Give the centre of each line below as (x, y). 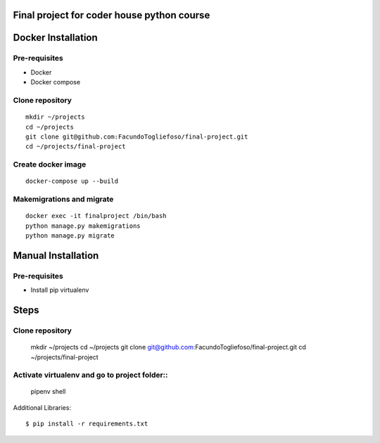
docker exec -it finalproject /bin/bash (96, 216)
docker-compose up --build (72, 181)
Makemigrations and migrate (63, 199)
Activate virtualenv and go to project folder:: (90, 375)
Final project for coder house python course (112, 15)
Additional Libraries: (42, 407)
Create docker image (50, 165)
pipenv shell (48, 392)
